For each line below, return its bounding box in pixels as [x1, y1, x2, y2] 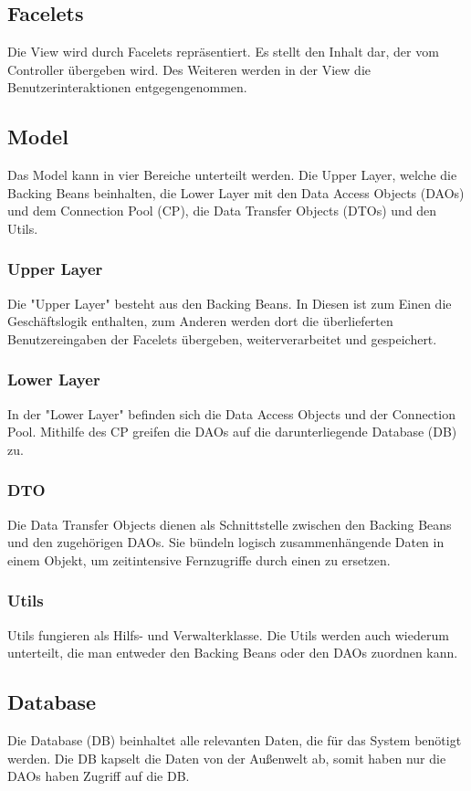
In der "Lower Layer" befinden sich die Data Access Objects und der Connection [7, 404, 455, 423]
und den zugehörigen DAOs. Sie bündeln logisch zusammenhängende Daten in [7, 533, 445, 552]
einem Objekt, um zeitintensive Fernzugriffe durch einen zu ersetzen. [7, 550, 391, 569]
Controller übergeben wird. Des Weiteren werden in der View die [7, 59, 371, 79]
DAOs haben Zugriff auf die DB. [7, 766, 190, 786]
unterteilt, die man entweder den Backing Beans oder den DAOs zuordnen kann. [7, 643, 458, 662]
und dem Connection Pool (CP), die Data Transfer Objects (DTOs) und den [7, 201, 437, 220]
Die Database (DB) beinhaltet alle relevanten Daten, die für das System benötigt [7, 731, 462, 750]
